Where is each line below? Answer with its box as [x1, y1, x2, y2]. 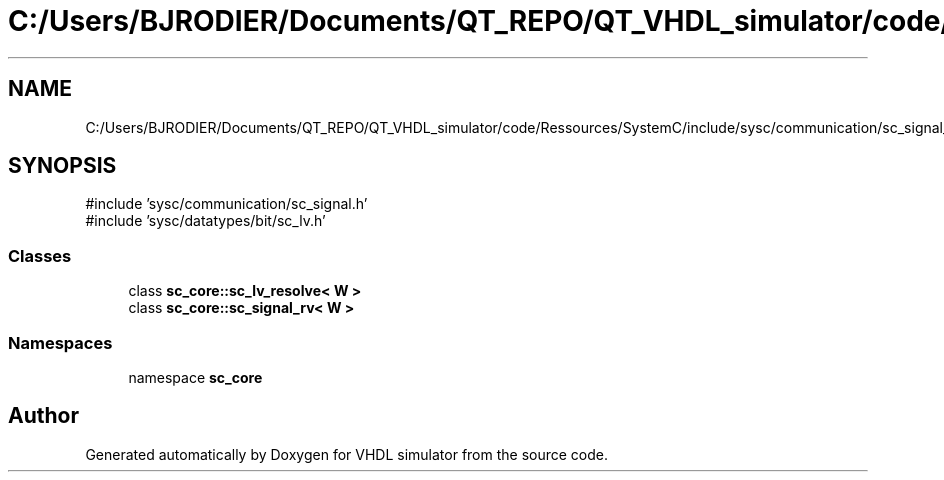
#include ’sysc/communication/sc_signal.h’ [85, 195, 368, 213]
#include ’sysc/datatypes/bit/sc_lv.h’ [85, 212, 326, 230]
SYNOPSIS [8, 153, 117, 179]
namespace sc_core [128, 368, 263, 386]
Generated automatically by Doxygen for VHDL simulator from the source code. [85, 445, 609, 463]
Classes [8, 245, 72, 266]
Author [8, 403, 79, 429]
